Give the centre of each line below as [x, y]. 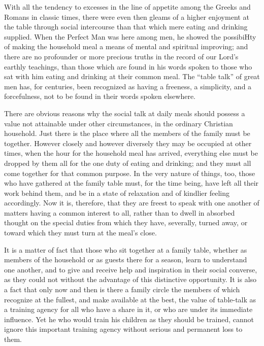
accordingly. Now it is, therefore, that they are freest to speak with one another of [132, 203]
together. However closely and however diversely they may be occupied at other [128, 143]
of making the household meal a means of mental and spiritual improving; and [126, 46]
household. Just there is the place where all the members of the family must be [127, 133]
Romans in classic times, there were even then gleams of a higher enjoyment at [127, 16]
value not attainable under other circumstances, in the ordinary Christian [119, 123]
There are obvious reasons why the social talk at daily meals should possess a [125, 113]
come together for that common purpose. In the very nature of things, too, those [130, 173]
